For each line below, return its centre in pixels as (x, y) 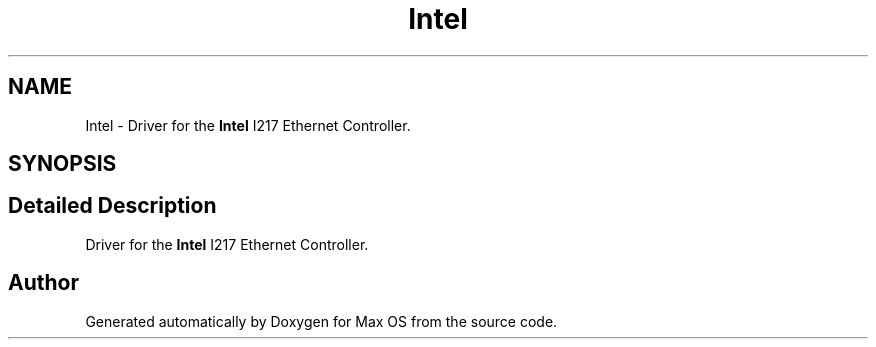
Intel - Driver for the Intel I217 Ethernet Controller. (248, 125)
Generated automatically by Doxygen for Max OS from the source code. (321, 321)
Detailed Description (112, 206)
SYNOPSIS (62, 164)
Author (43, 283)
